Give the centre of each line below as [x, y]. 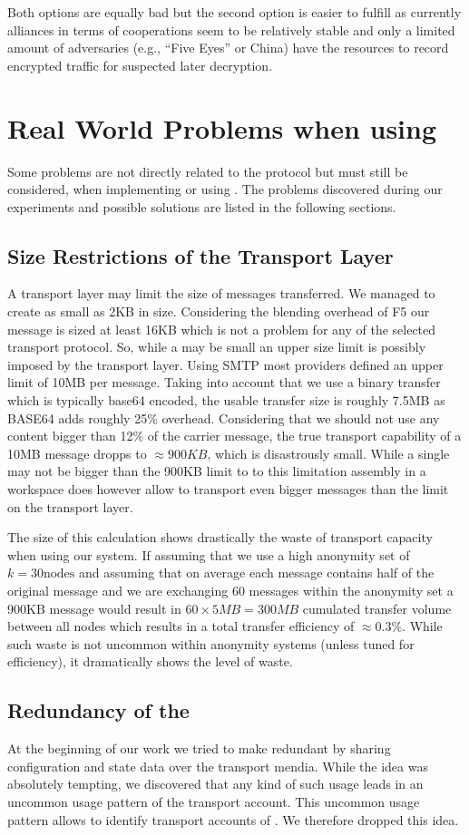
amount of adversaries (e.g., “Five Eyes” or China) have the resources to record [228, 48]
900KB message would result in [94, 608]
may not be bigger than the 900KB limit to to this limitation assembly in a [217, 471]
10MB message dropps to [77, 453]
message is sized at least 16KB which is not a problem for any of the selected [222, 329]
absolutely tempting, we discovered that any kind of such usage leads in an [215, 784]
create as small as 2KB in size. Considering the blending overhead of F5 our [219, 311]
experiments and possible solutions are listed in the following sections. [202, 206]
